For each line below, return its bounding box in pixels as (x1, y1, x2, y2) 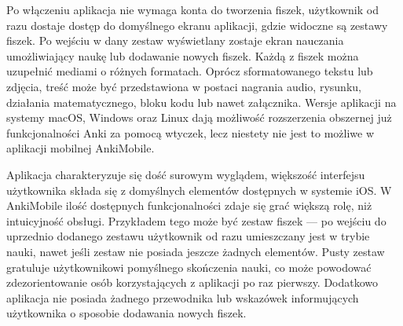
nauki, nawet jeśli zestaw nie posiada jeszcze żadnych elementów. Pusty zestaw (6, 243, 385, 259)
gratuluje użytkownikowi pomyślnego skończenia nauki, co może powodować (6, 258, 372, 275)
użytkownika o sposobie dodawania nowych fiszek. (6, 305, 247, 321)
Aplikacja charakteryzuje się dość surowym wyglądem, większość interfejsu (6, 166, 365, 182)
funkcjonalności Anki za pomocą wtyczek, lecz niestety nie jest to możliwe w (6, 124, 374, 141)
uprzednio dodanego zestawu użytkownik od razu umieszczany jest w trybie (6, 228, 370, 244)
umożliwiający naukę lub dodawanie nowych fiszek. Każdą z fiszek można (6, 47, 359, 64)
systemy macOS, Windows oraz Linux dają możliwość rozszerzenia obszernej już (6, 109, 392, 126)
